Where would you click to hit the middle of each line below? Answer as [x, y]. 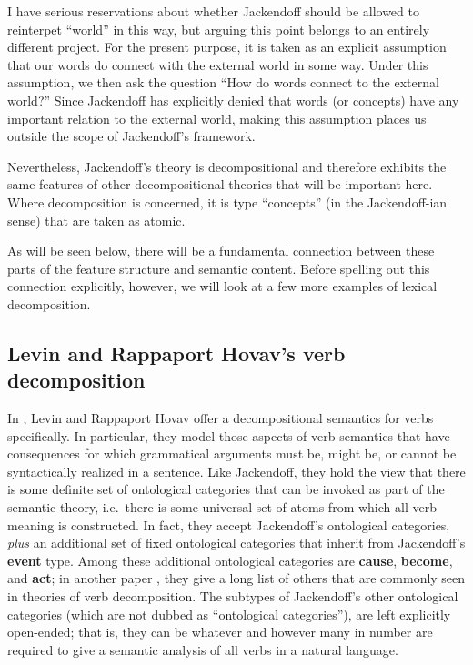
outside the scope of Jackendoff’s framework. [131, 136]
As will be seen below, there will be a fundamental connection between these [221, 251]
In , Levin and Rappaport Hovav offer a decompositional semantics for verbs [221, 418]
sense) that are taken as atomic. [96, 220]
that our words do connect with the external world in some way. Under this [218, 64]
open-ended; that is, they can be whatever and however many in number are [220, 632]
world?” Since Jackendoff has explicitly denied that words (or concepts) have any [233, 100]
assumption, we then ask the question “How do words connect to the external [223, 82]
